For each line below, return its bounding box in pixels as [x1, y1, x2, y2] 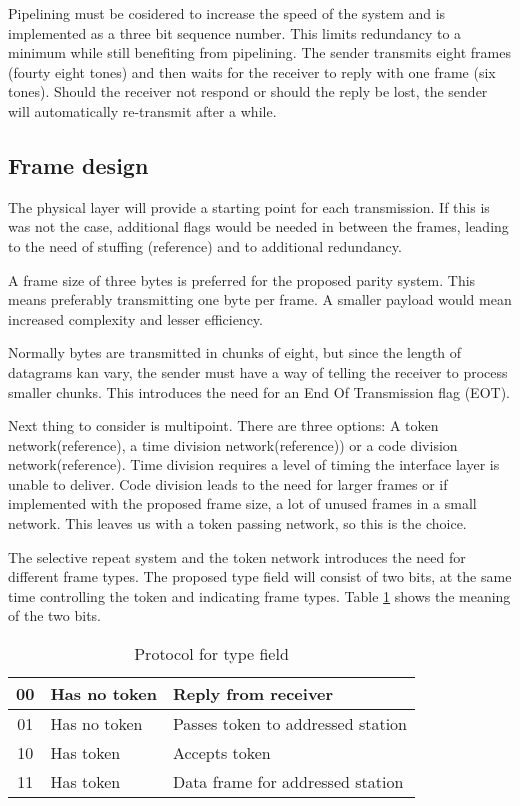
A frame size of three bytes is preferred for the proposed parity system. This [8, 269, 476, 290]
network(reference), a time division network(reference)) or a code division [8, 434, 458, 455]
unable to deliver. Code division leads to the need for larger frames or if [8, 473, 448, 494]
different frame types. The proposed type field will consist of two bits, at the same [8, 566, 512, 587]
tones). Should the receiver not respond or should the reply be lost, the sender [8, 81, 488, 102]
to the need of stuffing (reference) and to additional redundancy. [8, 235, 402, 256]
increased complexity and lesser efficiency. [8, 308, 263, 329]
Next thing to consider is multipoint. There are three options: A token [8, 415, 439, 436]
